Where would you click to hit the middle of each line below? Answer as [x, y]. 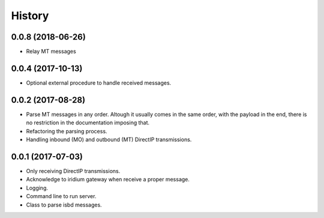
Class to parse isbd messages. [64, 205]
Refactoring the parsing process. [67, 131]
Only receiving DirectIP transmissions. [73, 171]
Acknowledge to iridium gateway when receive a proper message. [108, 180]
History [30, 16]
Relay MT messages [51, 52]
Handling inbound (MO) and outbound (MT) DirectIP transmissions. [109, 140]
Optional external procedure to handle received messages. [99, 83]
